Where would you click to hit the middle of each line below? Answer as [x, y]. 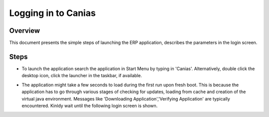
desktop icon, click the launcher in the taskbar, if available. [82, 76]
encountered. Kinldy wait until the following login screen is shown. [90, 106]
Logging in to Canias [53, 13]
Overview [25, 31]
